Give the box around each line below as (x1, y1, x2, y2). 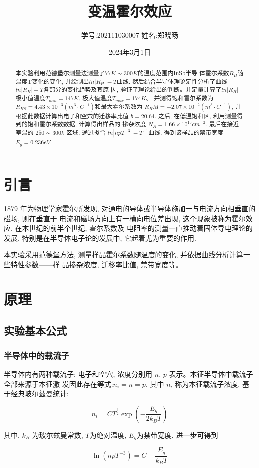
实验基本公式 (4, 323, 67, 338)
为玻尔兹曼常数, (32, 429, 83, 440)
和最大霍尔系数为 (95, 102, 143, 110)
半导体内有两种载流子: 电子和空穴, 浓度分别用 (4, 368, 153, 379)
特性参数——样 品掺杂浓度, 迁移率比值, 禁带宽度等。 (10, 259, 183, 269)
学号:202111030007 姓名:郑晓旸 (81, 30, 179, 40)
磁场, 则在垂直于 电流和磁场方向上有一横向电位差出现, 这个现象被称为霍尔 (4, 213, 246, 223)
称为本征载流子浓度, (175, 378, 240, 389)
